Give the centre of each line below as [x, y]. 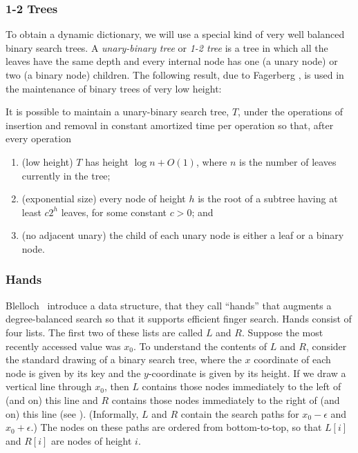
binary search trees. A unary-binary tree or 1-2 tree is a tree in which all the [167, 47]
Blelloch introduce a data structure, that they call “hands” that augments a [169, 305]
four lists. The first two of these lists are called [104, 332]
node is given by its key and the [73, 373]
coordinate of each [292, 359]
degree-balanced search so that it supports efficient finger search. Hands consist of [179, 319]
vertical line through [49, 386]
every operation [38, 138]
